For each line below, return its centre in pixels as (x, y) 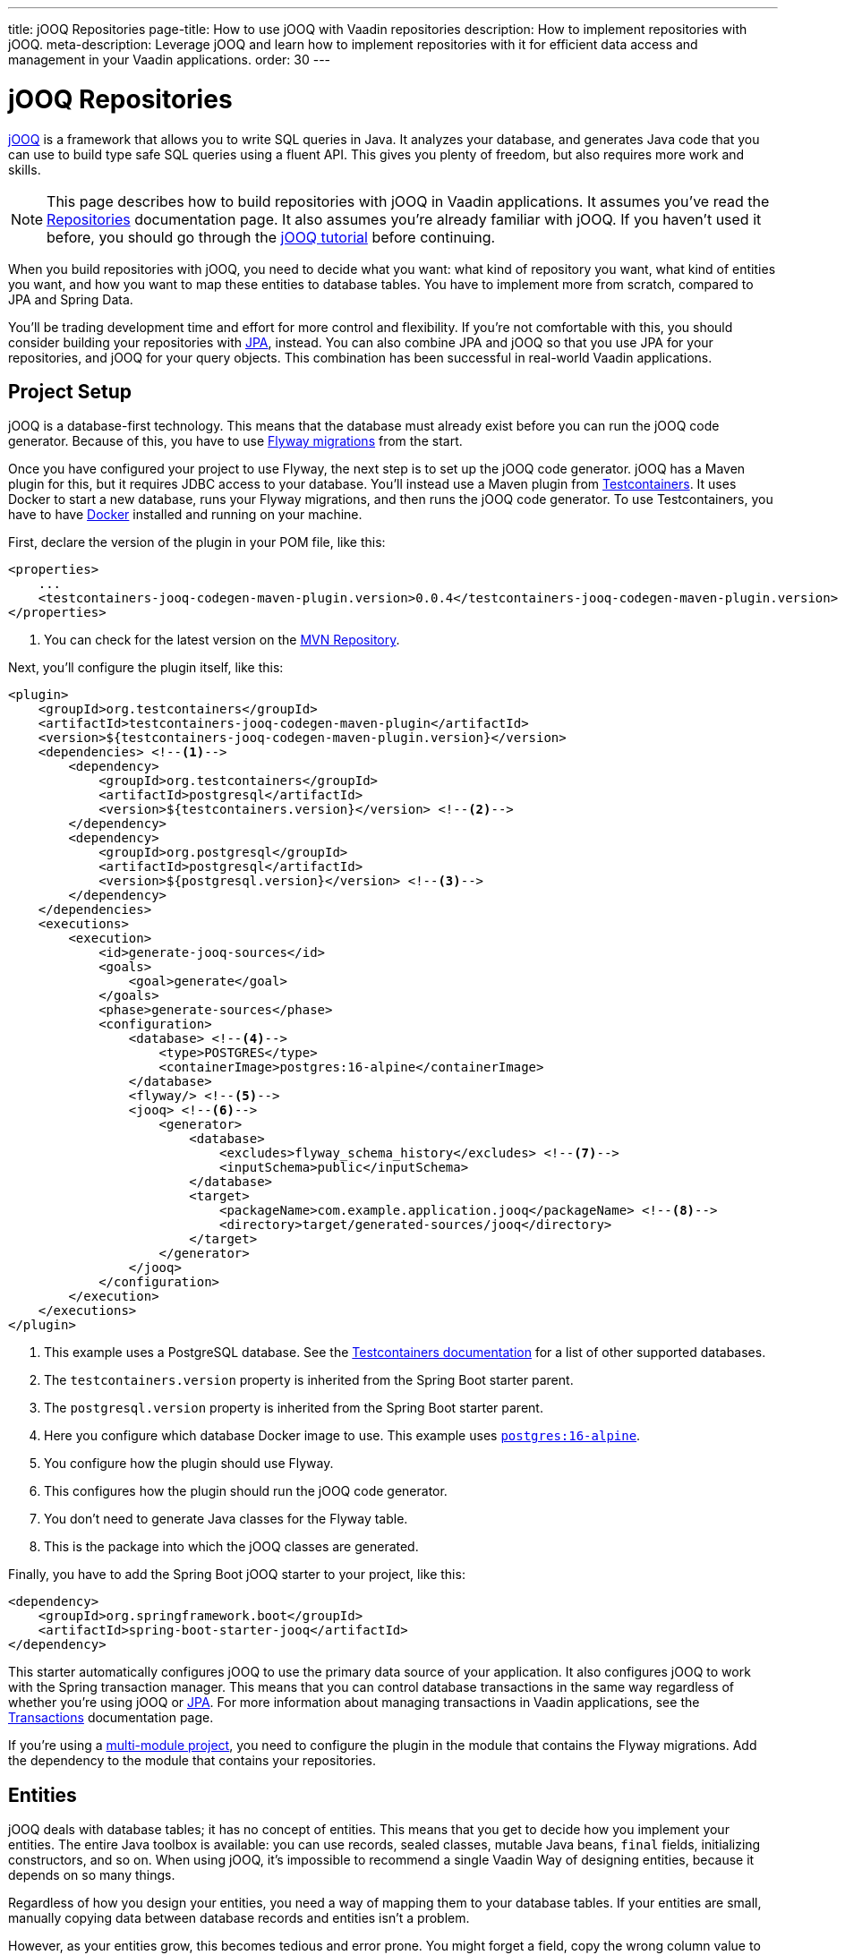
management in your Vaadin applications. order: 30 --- (170, 60)
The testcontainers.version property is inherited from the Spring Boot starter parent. (309, 1380)
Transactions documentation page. (111, 1718)
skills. (25, 169)
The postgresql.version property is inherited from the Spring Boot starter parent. (294, 1408)
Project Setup (70, 391)
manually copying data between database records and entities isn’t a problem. (239, 1918)
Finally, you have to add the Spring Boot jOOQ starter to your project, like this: (237, 1575)
